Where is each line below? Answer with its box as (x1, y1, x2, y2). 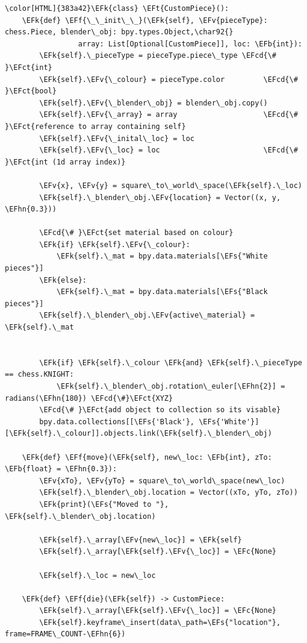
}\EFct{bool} (5, 87, 57, 96)
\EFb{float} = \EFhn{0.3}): (5, 465, 117, 474)
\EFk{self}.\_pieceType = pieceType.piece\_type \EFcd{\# (39, 51, 277, 60)
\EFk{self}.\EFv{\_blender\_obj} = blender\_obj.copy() (39, 98, 268, 107)
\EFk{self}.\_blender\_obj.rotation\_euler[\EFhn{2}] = (56, 382, 285, 391)
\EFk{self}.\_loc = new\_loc (39, 571, 156, 580)
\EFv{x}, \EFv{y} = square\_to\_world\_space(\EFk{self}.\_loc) (39, 181, 302, 190)
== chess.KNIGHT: (5, 370, 74, 379)
